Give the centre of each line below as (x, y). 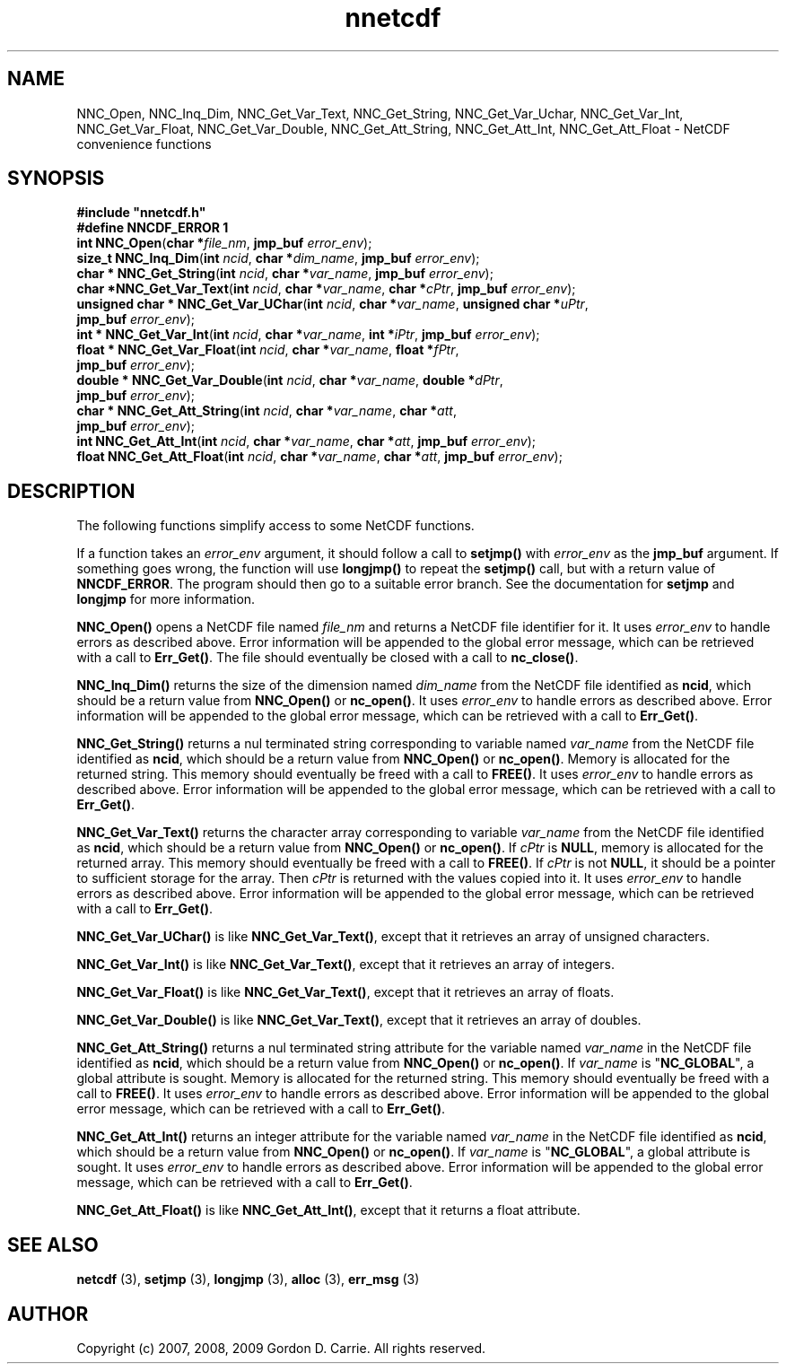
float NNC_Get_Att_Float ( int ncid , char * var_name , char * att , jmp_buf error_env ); (319, 457)
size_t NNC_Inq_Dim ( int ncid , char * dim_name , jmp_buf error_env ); (278, 258)
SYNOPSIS (56, 179)
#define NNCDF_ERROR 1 (153, 228)
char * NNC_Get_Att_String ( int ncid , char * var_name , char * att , (266, 411)
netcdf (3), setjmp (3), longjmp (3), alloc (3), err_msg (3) (248, 1279)
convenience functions (144, 144)
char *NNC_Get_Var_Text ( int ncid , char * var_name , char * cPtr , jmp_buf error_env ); (326, 289)
